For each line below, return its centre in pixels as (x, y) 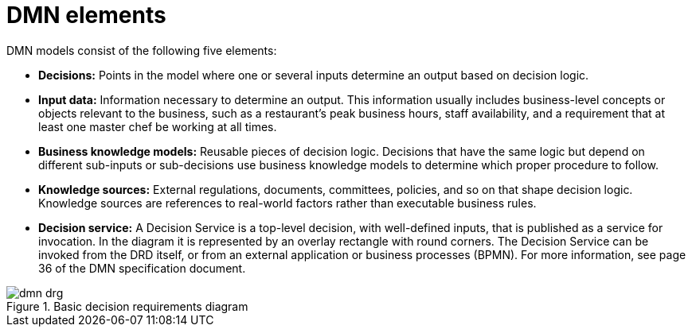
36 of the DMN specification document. (142, 268)
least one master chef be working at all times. (158, 126)
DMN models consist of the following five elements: (142, 50)
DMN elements (86, 15)
